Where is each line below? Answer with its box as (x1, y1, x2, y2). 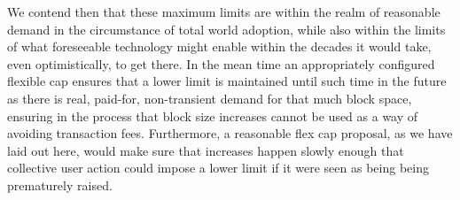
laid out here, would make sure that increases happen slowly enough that (7, 141, 404, 159)
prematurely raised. (7, 175, 113, 194)
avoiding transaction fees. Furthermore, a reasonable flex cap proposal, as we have (7, 124, 453, 142)
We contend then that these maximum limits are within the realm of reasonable (7, 3, 441, 20)
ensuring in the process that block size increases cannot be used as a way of (7, 106, 418, 125)
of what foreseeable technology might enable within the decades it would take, (7, 37, 432, 56)
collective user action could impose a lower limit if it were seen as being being (7, 158, 429, 177)
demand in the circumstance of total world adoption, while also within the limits (7, 19, 446, 38)
